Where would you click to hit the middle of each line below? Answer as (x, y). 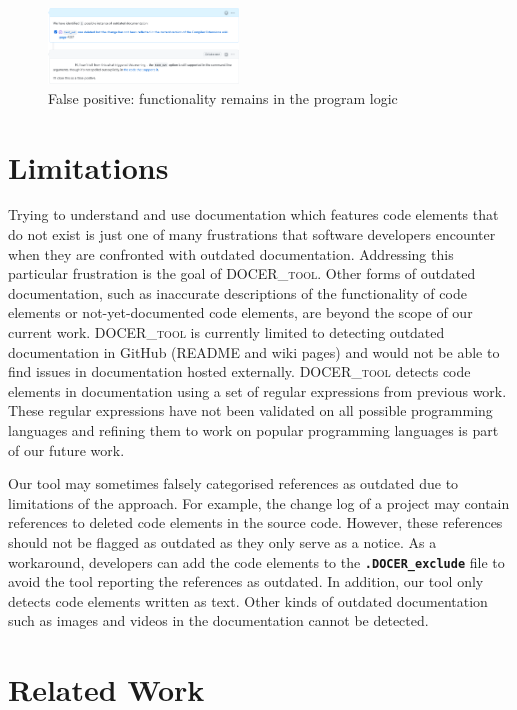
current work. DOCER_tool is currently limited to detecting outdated (226, 332)
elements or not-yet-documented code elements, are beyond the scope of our (240, 312)
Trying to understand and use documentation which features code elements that (253, 214)
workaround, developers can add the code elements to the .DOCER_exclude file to (256, 561)
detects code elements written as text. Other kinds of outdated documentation (248, 600)
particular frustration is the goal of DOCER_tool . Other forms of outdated (242, 273)
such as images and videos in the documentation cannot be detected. (218, 620)
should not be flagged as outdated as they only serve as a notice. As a (222, 541)
